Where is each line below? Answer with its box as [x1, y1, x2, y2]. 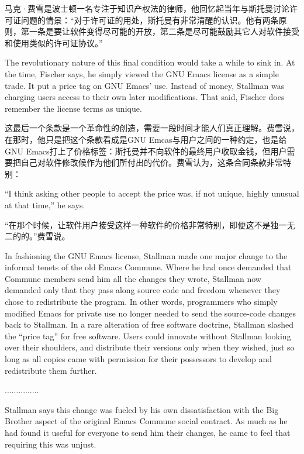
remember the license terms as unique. [5, 102, 142, 114]
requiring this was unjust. [5, 438, 96, 450]
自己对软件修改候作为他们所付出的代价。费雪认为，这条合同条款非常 [20, 156, 283, 168]
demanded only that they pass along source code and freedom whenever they [5, 284, 281, 296]
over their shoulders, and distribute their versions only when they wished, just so [5, 341, 295, 353]
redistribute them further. [5, 364, 97, 376]
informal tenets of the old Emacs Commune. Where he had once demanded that [5, 261, 292, 273]
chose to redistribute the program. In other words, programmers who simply [5, 295, 278, 308]
